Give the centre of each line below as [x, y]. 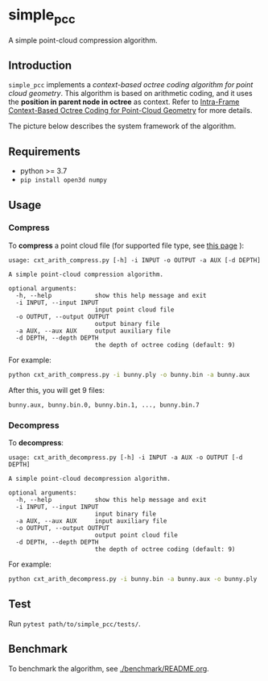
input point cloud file [134, 309]
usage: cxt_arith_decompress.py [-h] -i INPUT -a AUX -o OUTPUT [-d [126, 457]
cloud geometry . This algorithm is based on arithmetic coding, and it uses [130, 94]
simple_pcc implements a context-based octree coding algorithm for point [131, 85]
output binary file [127, 324]
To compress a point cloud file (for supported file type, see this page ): [126, 245]
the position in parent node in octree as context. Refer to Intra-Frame [124, 102]
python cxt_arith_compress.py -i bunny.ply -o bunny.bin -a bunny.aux [129, 374]
